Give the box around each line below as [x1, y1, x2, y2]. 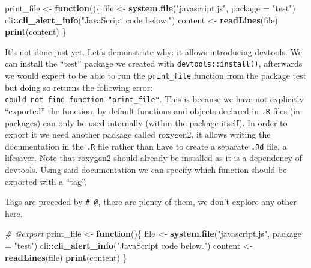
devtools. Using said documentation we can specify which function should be [5, 163, 287, 176]
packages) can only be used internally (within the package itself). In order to [5, 116, 288, 129]
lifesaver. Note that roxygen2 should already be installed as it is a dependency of [5, 151, 302, 164]
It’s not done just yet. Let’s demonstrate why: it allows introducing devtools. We [5, 45, 303, 58]
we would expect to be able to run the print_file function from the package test [5, 69, 307, 82]
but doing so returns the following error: [5, 81, 153, 93]
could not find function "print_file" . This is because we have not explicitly [5, 93, 304, 105]
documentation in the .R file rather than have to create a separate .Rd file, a [5, 139, 287, 152]
